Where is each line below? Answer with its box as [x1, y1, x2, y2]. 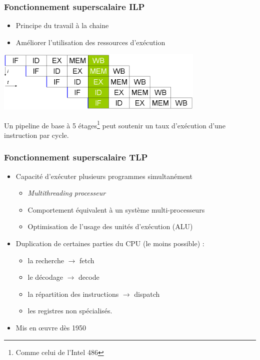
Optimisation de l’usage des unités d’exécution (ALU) [27, 221, 193, 232]
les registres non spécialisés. [27, 305, 112, 316]
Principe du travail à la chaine [15, 20, 109, 31]
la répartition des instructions [27, 288, 119, 299]
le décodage [27, 272, 63, 282]
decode [78, 272, 99, 282]
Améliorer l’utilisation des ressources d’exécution [15, 37, 165, 47]
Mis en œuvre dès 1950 [15, 322, 86, 333]
